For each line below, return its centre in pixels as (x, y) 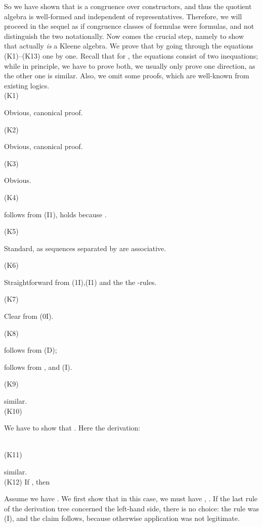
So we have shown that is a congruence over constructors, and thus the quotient (128, 6)
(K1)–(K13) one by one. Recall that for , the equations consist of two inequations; (131, 55)
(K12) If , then (27, 481)
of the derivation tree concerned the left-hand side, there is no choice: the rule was (131, 508)
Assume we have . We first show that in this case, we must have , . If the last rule (131, 498)
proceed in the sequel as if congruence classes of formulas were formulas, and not (129, 26)
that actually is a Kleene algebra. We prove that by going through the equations (129, 46)
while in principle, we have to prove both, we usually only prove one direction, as (130, 65)
